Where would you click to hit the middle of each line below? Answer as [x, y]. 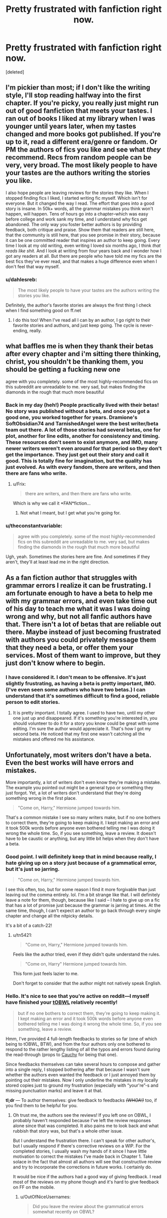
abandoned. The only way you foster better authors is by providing [74, 224]
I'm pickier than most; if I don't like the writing [78, 88]
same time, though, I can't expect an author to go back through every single [83, 911]
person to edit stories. [33, 702]
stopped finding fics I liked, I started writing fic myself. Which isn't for [77, 198]
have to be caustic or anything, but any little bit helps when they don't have [82, 838]
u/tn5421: [23, 935]
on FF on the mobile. [34, 1187]
